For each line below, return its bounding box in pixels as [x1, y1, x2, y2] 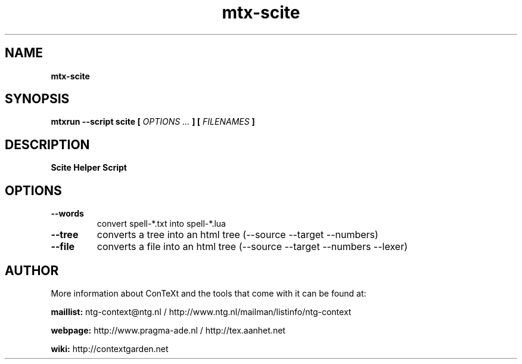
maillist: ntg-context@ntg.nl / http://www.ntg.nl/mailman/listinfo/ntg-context [51, 306, 352, 317]
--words [51, 208, 84, 219]
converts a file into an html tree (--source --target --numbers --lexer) [97, 240, 408, 253]
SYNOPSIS [5, 91, 70, 107]
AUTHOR [5, 263, 59, 278]
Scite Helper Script [51, 162, 127, 173]
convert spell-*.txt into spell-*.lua [97, 218, 226, 229]
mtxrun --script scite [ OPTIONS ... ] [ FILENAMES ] [51, 116, 255, 127]
